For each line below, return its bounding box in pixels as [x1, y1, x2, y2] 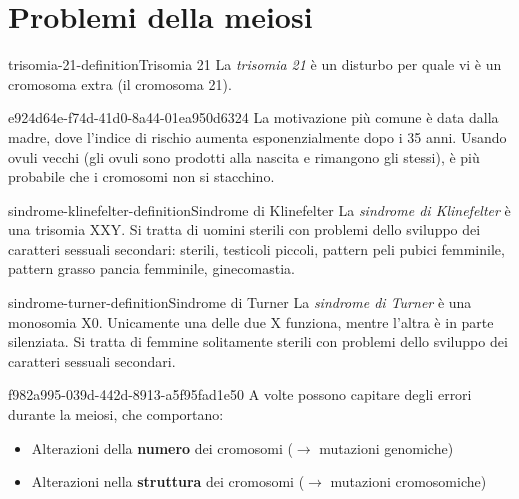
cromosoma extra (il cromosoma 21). [8, 73, 232, 94]
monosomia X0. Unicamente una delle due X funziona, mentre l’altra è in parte [8, 311, 494, 332]
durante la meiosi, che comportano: [8, 404, 224, 425]
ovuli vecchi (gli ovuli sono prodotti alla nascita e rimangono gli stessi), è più [8, 146, 480, 167]
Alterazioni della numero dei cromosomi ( [31, 437, 293, 458]
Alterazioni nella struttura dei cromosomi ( [31, 471, 305, 492]
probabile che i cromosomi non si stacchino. [8, 166, 275, 187]
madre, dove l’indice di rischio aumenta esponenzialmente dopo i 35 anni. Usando [8, 126, 507, 147]
